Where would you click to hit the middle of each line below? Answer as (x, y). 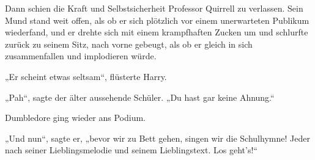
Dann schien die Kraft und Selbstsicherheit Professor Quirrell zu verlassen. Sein (154, 8)
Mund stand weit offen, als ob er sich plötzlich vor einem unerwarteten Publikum (157, 20)
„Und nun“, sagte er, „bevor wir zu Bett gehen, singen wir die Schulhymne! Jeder (157, 138)
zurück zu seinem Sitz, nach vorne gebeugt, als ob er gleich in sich (129, 44)
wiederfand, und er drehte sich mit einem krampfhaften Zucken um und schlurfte (157, 32)
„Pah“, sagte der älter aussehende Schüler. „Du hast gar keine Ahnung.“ (140, 97)
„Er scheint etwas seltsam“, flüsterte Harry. (86, 76)
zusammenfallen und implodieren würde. (81, 56)
